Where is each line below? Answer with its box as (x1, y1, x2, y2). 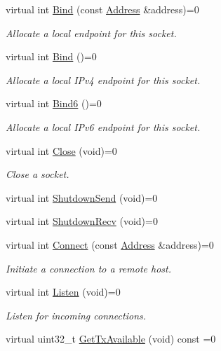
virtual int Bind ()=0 (6, 49, 97, 64)
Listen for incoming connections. (6, 308, 147, 322)
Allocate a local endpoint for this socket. (6, 25, 177, 40)
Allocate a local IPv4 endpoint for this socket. (6, 72, 201, 87)
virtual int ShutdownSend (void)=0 (6, 190, 158, 205)
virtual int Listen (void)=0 (6, 284, 121, 299)
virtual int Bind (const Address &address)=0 (6, 2, 199, 16)
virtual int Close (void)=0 (6, 143, 117, 158)
